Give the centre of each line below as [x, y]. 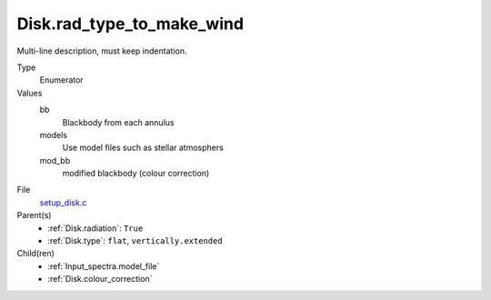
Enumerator [61, 80]
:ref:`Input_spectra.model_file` [104, 266]
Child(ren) [35, 254]
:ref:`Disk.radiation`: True [95, 228]
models [54, 135]
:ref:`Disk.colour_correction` [100, 279]
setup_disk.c [63, 202]
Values [30, 93]
